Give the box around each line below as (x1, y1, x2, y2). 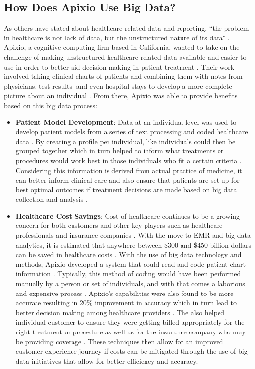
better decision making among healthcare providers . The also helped (15, 307, 224, 317)
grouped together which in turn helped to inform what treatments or (15, 146, 224, 156)
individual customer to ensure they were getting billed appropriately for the (15, 317, 245, 327)
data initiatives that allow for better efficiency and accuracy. (15, 355, 198, 366)
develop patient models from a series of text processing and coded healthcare (15, 126, 248, 137)
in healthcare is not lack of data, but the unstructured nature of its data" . (4, 32, 230, 42)
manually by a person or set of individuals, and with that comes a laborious (15, 278, 245, 289)
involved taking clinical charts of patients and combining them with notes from (4, 71, 243, 81)
